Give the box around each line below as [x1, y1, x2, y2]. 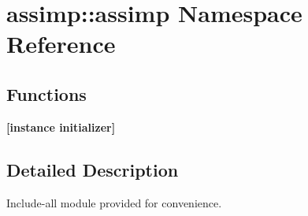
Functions [6, 81, 87, 106]
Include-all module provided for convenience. [6, 194, 222, 210]
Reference [6, 28, 116, 60]
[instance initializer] [6, 118, 116, 135]
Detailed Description [6, 157, 179, 181]
